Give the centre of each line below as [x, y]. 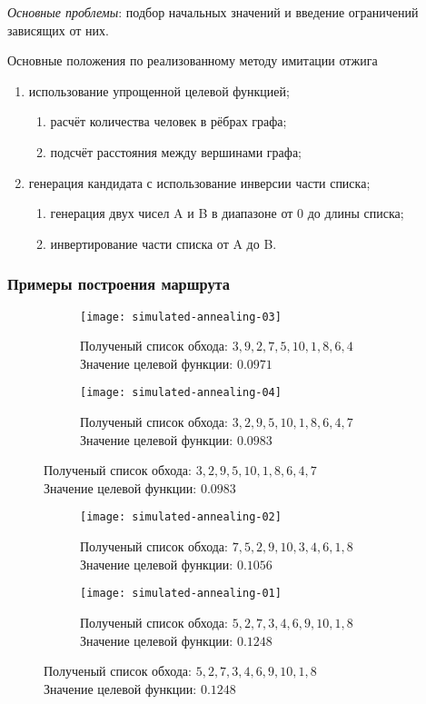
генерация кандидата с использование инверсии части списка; [199, 182]
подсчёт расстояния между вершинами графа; [176, 151]
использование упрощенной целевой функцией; [159, 90]
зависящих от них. [58, 30]
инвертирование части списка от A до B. [163, 243]
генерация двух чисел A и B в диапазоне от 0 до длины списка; [227, 213]
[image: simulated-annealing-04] [181, 393]
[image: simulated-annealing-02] [181, 517]
